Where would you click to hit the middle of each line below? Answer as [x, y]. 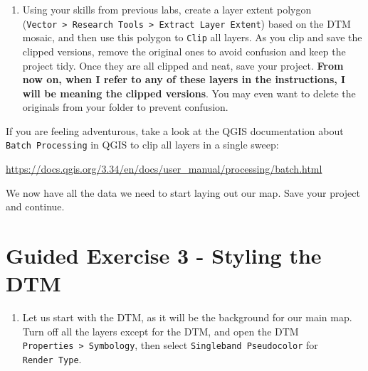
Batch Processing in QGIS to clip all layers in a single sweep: [142, 145]
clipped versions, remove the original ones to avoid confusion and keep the [184, 51]
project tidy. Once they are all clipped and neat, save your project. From [183, 65]
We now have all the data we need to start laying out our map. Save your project [183, 192]
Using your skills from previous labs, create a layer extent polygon [167, 9]
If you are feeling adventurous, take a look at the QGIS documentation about [175, 130]
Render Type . [52, 359]
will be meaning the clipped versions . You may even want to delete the [189, 93]
